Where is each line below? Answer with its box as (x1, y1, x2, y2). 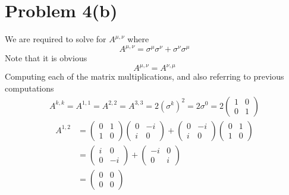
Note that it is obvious (5, 52, 87, 64)
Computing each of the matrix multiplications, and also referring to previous (5, 70, 284, 83)
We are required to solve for (5, 33, 106, 45)
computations (5, 81, 54, 94)
